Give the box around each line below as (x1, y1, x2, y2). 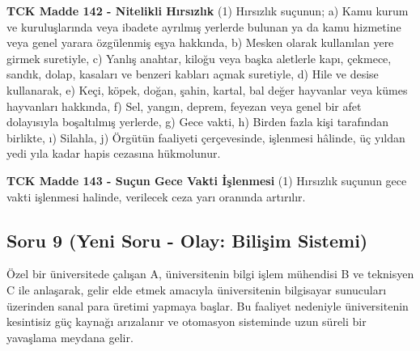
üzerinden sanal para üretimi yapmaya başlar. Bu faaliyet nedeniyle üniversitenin (6, 297, 409, 314)
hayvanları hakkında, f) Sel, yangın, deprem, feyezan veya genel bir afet (6, 97, 362, 114)
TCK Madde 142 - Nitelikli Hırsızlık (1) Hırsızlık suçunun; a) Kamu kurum (6, 2, 409, 19)
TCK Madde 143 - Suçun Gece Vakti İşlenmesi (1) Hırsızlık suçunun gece (6, 171, 407, 188)
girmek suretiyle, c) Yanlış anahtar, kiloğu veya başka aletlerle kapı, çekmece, (6, 49, 392, 66)
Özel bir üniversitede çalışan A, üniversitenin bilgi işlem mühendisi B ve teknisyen (6, 265, 414, 282)
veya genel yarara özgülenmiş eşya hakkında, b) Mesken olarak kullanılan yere (6, 34, 394, 51)
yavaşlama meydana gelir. (6, 328, 134, 345)
